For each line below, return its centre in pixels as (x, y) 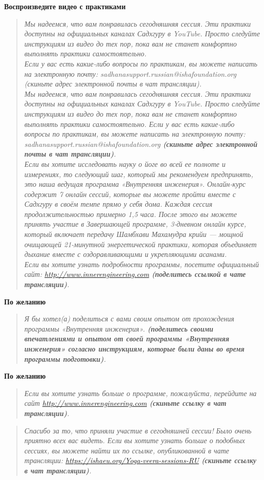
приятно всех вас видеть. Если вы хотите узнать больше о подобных (135, 440)
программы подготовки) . (65, 358)
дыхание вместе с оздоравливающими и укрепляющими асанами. (126, 254)
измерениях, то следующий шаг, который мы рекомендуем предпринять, (139, 174)
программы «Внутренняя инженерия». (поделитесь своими (119, 328)
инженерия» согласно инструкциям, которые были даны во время (134, 348)
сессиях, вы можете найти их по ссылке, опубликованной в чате (127, 450)
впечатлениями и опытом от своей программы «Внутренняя (127, 339)
